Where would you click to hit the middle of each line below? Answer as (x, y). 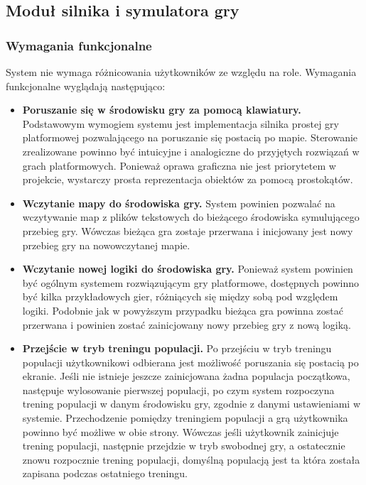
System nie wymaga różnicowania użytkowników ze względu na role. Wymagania (181, 72)
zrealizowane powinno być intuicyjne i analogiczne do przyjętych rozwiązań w (191, 151)
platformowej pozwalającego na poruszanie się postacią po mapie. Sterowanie (190, 137)
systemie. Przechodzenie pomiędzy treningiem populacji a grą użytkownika (185, 418)
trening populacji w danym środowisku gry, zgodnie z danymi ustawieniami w (192, 404)
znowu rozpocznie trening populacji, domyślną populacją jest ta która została (191, 459)
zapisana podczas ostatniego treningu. (105, 473)
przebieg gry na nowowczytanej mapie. (106, 245)
